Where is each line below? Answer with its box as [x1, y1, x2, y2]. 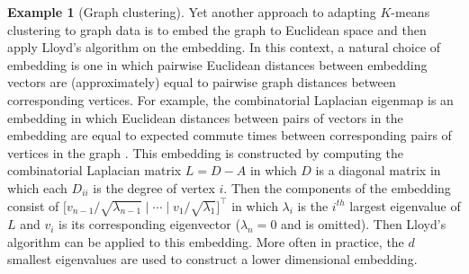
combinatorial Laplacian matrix [7, 161, 182, 180]
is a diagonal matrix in [315, 161, 441, 180]
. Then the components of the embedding [223, 178, 451, 197]
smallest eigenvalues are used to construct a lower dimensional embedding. [7, 250, 418, 269]
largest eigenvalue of [349, 196, 461, 215]
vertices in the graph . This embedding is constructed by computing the [7, 143, 403, 162]
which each [7, 178, 68, 197]
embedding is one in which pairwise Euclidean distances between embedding [7, 55, 428, 74]
